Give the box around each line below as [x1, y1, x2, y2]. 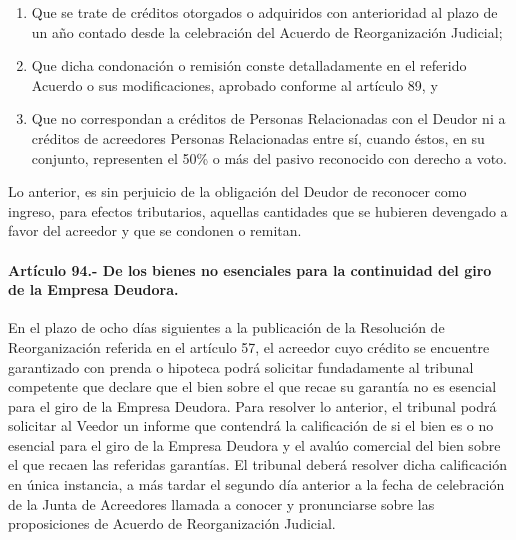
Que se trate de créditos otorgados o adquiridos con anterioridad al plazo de [31, 2, 498, 22]
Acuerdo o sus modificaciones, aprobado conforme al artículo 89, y [31, 74, 438, 95]
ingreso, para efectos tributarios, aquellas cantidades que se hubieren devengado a [8, 200, 508, 221]
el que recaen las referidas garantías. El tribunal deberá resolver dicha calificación [8, 454, 507, 475]
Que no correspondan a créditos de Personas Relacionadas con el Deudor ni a [31, 108, 506, 129]
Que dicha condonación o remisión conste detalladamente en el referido [31, 55, 467, 76]
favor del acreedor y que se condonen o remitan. [8, 220, 302, 241]
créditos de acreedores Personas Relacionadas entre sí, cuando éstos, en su [31, 127, 485, 148]
